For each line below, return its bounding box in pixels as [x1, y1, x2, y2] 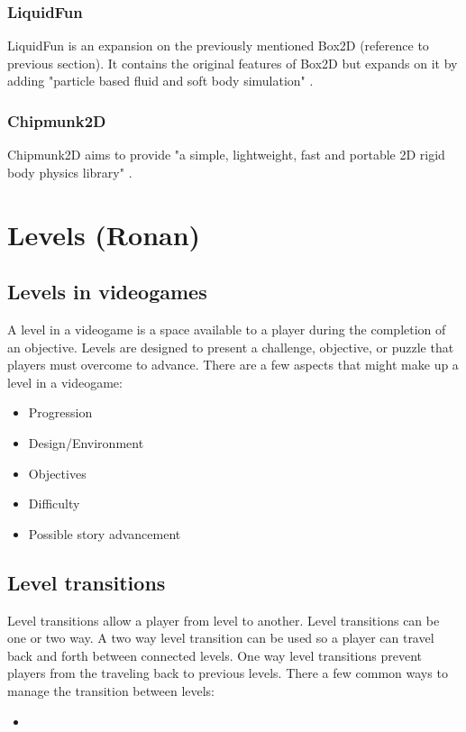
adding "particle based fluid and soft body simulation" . [7, 71, 314, 90]
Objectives [28, 463, 87, 482]
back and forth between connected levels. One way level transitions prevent [7, 645, 422, 664]
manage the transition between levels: [7, 681, 215, 700]
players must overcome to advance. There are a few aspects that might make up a [7, 355, 459, 374]
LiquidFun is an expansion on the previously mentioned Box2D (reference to [7, 36, 429, 55]
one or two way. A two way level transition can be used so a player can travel [7, 628, 434, 647]
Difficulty [28, 494, 80, 513]
